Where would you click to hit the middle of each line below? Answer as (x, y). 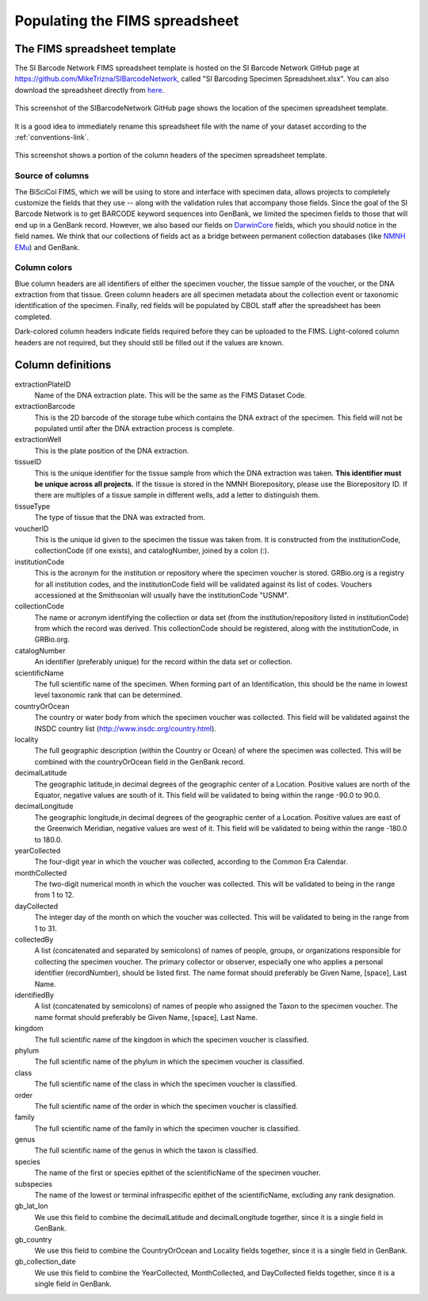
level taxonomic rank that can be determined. (108, 695)
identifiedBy (34, 995)
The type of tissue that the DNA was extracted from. (120, 518)
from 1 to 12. (54, 895)
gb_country (33, 1239)
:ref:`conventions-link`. (52, 137)
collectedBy (34, 940)
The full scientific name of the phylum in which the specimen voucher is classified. (170, 1062)
